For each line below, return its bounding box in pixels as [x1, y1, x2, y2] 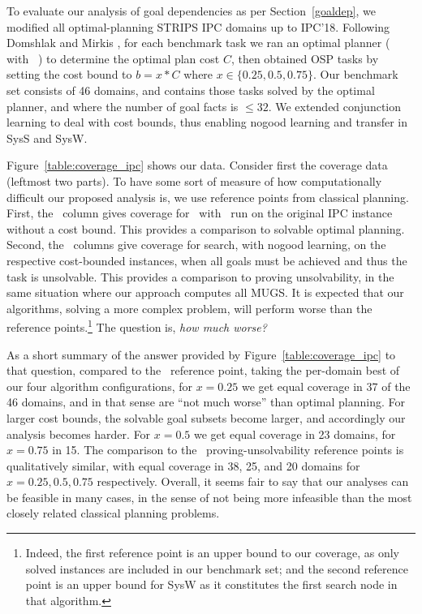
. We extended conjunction [268, 97, 402, 114]
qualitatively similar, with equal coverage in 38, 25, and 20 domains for [6, 457, 360, 474]
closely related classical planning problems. [6, 505, 220, 522]
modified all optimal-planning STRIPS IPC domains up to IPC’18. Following [6, 18, 390, 35]
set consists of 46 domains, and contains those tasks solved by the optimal [6, 81, 375, 98]
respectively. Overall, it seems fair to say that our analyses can [97, 473, 409, 490]
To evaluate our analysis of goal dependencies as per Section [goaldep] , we [6, 2, 377, 19]
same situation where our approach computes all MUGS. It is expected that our [6, 284, 404, 301]
